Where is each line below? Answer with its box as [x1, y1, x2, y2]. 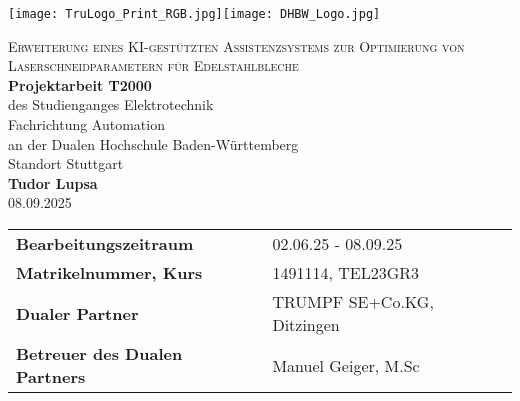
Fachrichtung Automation [8, 114, 165, 135]
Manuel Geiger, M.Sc [272, 353, 420, 377]
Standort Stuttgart [8, 153, 124, 174]
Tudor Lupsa [8, 172, 98, 193]
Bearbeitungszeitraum [16, 232, 194, 255]
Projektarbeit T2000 [8, 74, 152, 95]
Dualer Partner [16, 301, 139, 325]
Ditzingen [272, 313, 340, 336]
